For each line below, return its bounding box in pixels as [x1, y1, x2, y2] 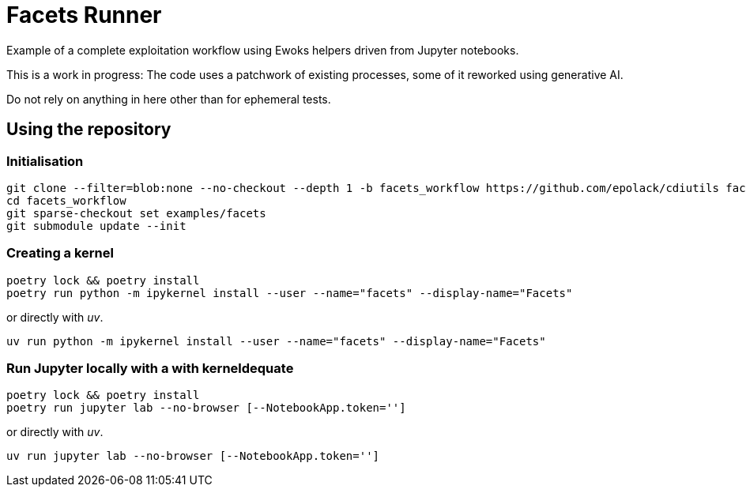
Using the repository [6, 119, 171, 140]
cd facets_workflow [6, 194, 126, 207]
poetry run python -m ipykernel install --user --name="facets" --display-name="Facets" [6, 286, 573, 299]
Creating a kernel [6, 245, 114, 262]
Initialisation [6, 152, 84, 169]
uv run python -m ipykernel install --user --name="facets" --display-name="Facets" [6, 334, 546, 348]
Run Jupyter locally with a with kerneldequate [6, 360, 294, 377]
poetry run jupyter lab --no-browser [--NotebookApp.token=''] [6, 401, 406, 415]
